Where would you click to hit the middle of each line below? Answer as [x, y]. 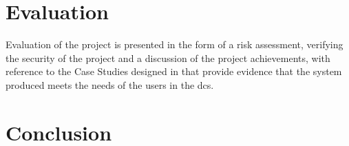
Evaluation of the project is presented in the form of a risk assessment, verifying [174, 44]
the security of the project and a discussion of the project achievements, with [168, 58]
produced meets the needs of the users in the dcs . [110, 84]
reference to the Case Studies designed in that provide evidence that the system [174, 71]
